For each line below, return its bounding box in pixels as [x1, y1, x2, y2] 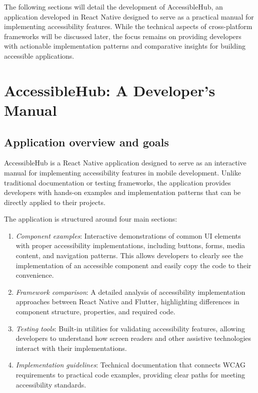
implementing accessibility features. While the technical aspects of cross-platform [4, 21, 252, 32]
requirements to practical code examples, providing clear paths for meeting [15, 369, 245, 380]
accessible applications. [4, 50, 74, 61]
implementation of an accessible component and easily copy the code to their [15, 260, 251, 270]
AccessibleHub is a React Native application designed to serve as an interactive [4, 157, 246, 168]
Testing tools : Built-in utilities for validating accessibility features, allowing [15, 323, 245, 333]
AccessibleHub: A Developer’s [4, 80, 215, 100]
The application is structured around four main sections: [4, 214, 177, 224]
